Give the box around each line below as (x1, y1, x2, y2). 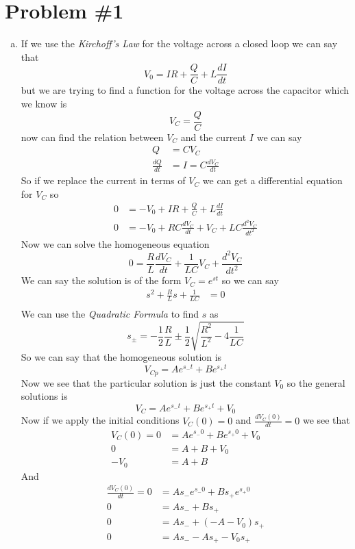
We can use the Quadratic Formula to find (21, 307, 199, 321)
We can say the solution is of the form (21, 273, 182, 288)
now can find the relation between (21, 129, 164, 144)
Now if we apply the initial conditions (21, 413, 180, 427)
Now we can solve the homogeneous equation (21, 236, 210, 251)
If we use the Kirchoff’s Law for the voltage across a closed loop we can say (21, 36, 338, 51)
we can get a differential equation (202, 173, 343, 188)
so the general (286, 375, 345, 390)
